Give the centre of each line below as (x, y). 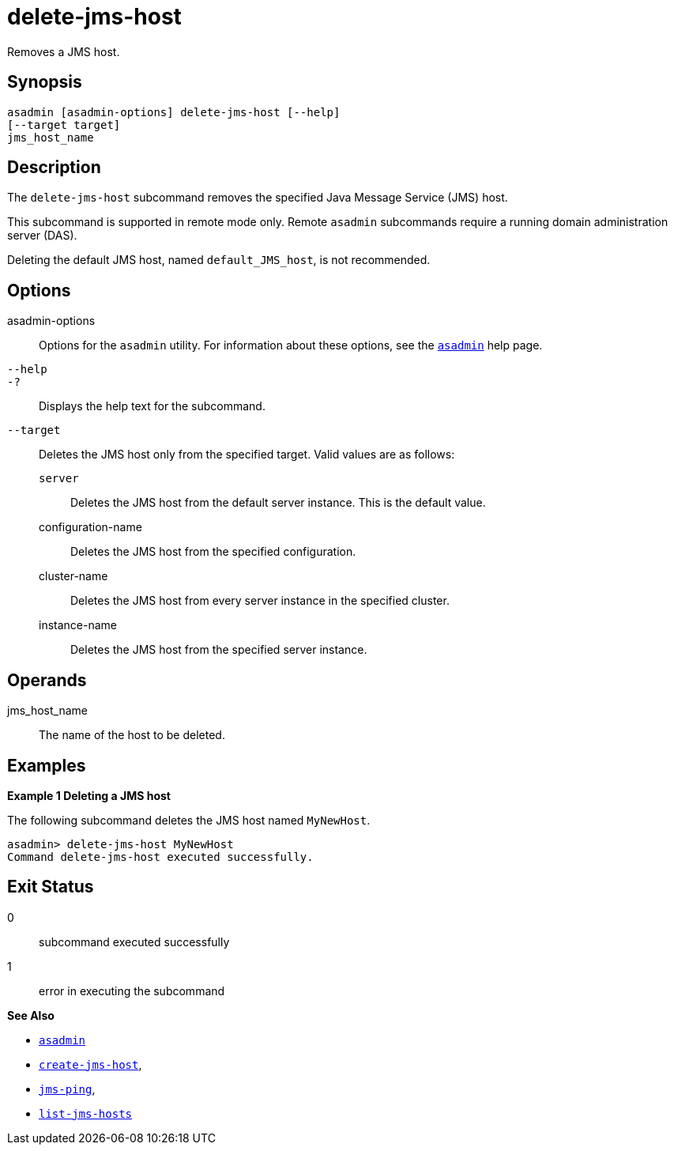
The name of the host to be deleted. (132, 735)
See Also (31, 1015)
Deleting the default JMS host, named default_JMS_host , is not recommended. (219, 260)
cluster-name (73, 576)
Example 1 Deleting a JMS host (89, 795)
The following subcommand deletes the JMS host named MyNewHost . (189, 820)
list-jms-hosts (86, 1113)
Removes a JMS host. (64, 51)
